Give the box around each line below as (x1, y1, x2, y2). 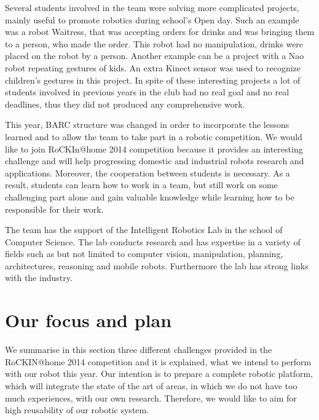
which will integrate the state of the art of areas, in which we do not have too (5, 379, 297, 392)
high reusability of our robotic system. (5, 403, 149, 416)
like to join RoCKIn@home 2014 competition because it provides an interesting (5, 142, 303, 155)
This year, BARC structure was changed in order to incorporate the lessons (5, 118, 289, 131)
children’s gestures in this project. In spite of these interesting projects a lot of (5, 73, 301, 86)
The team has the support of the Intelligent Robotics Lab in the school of (5, 223, 283, 236)
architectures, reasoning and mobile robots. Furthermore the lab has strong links (5, 259, 309, 272)
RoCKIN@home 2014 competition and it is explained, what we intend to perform (5, 355, 312, 368)
